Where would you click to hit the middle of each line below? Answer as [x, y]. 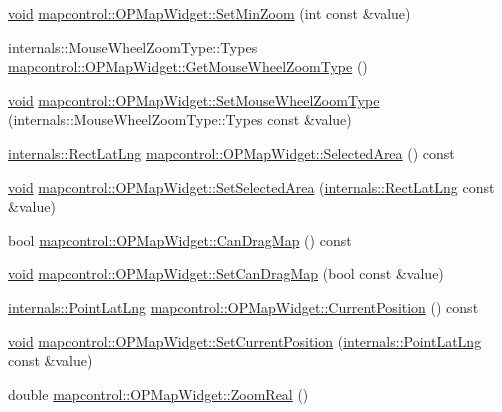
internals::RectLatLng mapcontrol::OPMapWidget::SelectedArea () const [231, 152]
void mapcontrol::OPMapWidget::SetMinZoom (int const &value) [209, 13]
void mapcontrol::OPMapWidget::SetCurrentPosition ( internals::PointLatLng [245, 340]
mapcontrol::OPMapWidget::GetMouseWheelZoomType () [188, 66]
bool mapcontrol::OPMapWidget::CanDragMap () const [180, 239]
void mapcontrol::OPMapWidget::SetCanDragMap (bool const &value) [226, 273]
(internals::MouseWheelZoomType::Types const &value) [180, 119]
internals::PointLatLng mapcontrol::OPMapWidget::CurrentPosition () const [243, 306]
